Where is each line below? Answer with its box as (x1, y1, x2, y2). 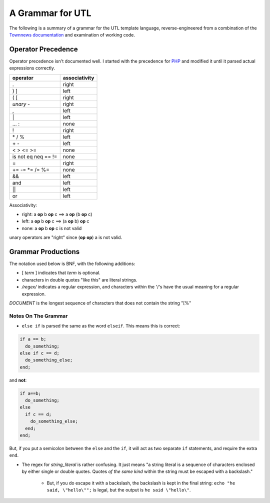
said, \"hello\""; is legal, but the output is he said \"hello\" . (46, 486, 191, 492)
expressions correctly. (9, 65, 55, 71)
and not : (9, 377, 27, 383)
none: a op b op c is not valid (21, 225, 82, 231)
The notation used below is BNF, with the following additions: (9, 260, 135, 267)
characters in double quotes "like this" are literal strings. (21, 276, 137, 282)
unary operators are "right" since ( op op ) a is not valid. (9, 234, 122, 240)
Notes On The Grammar (9, 312, 68, 319)
